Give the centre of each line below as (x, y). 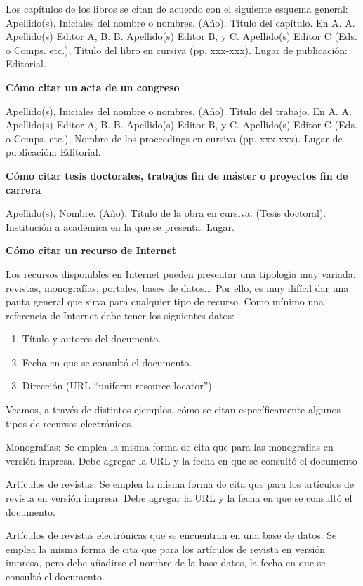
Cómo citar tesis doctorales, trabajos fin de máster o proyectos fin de (177, 175)
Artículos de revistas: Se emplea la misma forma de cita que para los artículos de (180, 484)
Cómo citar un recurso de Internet (91, 250)
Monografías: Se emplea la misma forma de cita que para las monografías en (170, 447)
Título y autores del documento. (92, 339)
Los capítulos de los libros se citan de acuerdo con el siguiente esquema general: (177, 8)
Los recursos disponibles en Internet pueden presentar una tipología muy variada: (181, 273)
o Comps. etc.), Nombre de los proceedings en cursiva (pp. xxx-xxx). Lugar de (174, 138)
